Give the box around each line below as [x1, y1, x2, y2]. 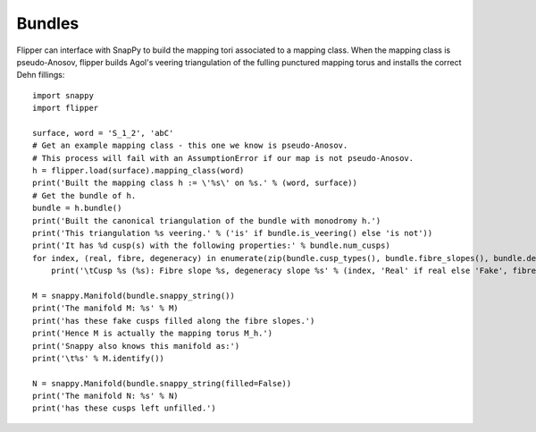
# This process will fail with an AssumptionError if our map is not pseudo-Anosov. [32, 153, 415, 163]
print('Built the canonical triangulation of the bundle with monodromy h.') [32, 216, 381, 225]
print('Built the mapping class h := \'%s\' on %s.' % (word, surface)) [32, 178, 357, 188]
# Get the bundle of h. [32, 191, 137, 200]
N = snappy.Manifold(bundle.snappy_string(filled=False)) [32, 378, 292, 388]
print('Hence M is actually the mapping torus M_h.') [32, 328, 272, 339]
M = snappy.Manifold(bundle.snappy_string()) [32, 291, 236, 301]
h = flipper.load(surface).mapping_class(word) [32, 165, 245, 176]
